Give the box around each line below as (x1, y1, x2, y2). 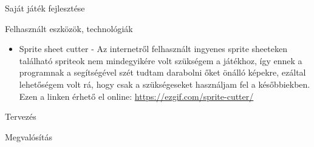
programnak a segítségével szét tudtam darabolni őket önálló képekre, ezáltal (19, 66, 306, 79)
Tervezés (5, 110, 36, 123)
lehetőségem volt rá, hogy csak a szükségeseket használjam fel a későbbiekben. (19, 77, 310, 90)
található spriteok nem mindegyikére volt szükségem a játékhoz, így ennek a (19, 54, 302, 67)
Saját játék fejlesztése (5, 2, 85, 14)
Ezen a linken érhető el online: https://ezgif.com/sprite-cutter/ (19, 90, 254, 102)
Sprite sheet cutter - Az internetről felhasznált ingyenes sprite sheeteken (19, 42, 287, 55)
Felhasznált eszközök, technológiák (5, 22, 133, 34)
